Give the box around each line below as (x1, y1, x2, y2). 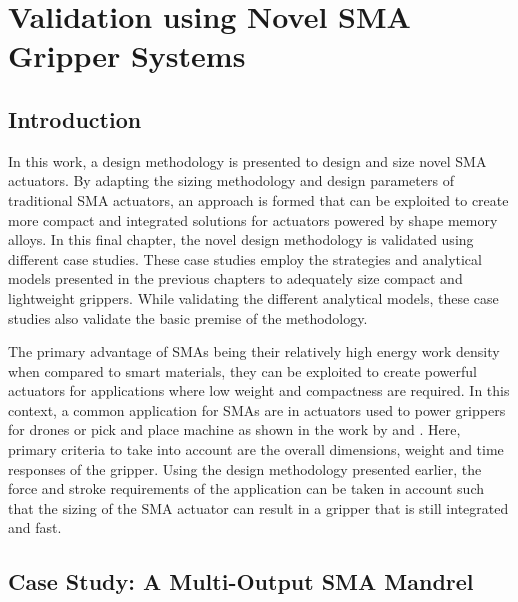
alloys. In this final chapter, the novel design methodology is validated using (8, 229, 474, 250)
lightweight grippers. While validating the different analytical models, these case (8, 287, 499, 308)
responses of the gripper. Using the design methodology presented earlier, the (8, 458, 482, 479)
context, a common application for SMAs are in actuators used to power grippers (8, 399, 506, 420)
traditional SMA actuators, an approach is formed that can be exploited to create (8, 189, 509, 210)
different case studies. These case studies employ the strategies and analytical (8, 248, 482, 269)
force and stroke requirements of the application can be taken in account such (8, 478, 484, 499)
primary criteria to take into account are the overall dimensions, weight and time (8, 439, 504, 460)
